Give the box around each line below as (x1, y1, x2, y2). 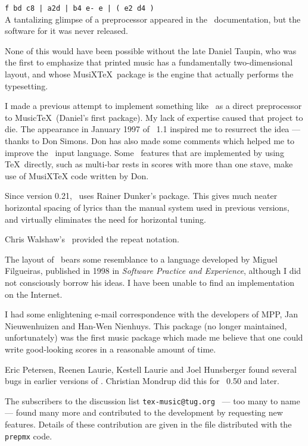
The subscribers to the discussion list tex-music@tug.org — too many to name (5, 394, 300, 407)
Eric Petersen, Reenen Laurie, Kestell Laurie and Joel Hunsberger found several (5, 363, 297, 375)
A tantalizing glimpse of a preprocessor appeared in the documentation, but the (5, 13, 301, 25)
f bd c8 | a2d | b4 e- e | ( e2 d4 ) (5, 4, 154, 13)
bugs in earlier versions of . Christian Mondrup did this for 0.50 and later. (5, 375, 279, 387)
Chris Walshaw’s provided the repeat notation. (5, 233, 179, 245)
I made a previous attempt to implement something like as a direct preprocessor (5, 99, 302, 112)
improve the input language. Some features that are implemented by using (5, 146, 284, 158)
